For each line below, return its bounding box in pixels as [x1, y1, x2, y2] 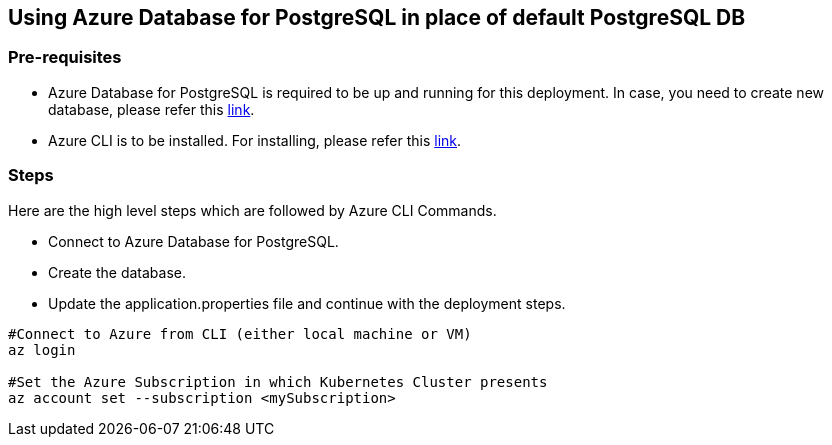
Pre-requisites [8, 47, 122, 68]
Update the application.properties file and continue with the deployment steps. [48, 294, 566, 312]
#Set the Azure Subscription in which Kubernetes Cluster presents [8, 373, 548, 390]
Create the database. [48, 263, 187, 281]
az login [8, 341, 76, 358]
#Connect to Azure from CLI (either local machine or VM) [8, 325, 472, 342]
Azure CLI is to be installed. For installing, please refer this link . [48, 131, 462, 149]
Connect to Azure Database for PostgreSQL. [48, 232, 339, 250]
